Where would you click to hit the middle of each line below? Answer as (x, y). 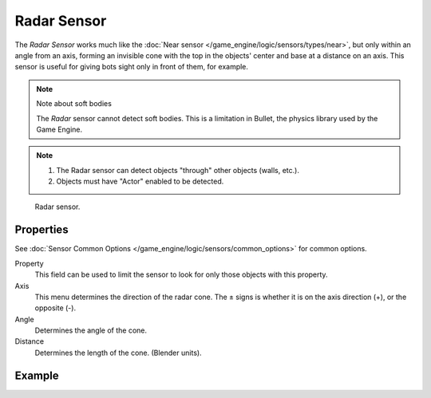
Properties (42, 230)
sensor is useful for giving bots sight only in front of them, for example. (132, 67)
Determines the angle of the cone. (91, 330)
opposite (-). (55, 308)
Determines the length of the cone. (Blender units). (119, 353)
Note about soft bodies (74, 104)
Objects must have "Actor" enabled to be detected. (140, 181)
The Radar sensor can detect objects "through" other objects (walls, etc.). (178, 170)
